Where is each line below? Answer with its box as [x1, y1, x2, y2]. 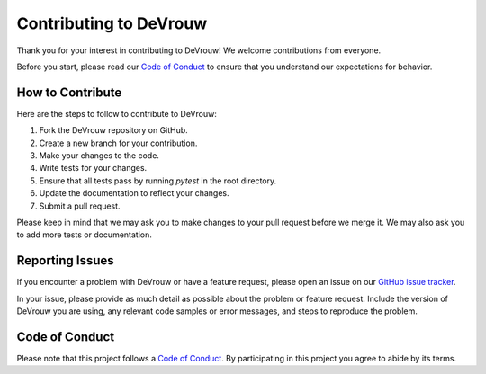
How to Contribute [16, 85, 122, 100]
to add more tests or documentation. [16, 229, 153, 240]
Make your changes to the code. [39, 150, 159, 161]
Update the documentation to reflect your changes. [39, 188, 229, 199]
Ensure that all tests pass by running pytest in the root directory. [39, 175, 277, 186]
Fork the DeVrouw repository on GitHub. [39, 125, 188, 136]
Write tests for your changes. [39, 163, 148, 174]
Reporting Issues [16, 253, 114, 269]
